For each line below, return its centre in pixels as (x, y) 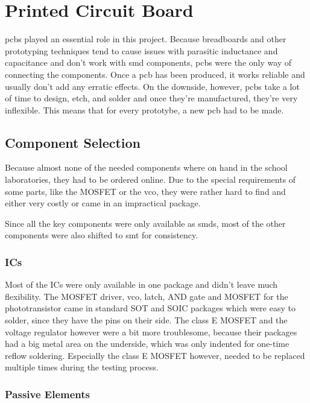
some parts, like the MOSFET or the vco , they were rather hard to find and (145, 191)
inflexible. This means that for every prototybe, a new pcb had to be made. (144, 109)
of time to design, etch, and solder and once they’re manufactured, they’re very (151, 98)
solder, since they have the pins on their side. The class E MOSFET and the (146, 320)
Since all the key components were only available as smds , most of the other (145, 223)
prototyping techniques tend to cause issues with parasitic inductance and (141, 50)
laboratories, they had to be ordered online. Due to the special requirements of (150, 179)
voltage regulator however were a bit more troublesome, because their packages (151, 332)
